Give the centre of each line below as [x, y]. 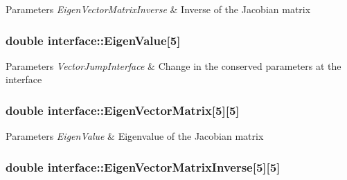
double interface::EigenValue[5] [93, 40]
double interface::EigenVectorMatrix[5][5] [123, 110]
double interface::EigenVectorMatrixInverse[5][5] [143, 166]
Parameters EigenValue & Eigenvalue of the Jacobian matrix [135, 136]
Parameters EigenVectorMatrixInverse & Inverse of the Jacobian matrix [158, 9]
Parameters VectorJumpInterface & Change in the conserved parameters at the [173, 65]
